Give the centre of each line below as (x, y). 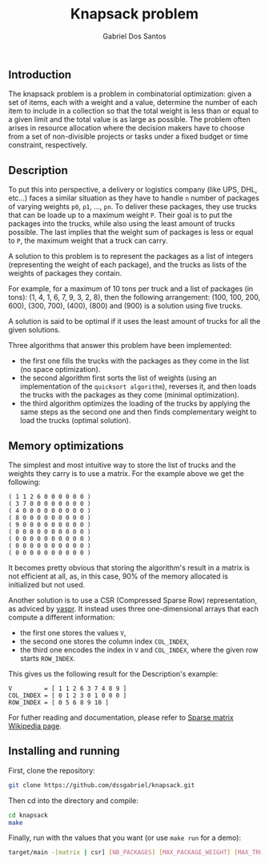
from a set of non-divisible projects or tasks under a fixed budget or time (128, 136)
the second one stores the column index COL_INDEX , (104, 641)
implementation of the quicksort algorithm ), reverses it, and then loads (138, 386)
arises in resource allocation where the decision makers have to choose (126, 128)
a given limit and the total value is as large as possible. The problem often (129, 119)
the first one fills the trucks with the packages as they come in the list (134, 361)
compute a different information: (62, 617)
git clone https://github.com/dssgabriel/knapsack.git (102, 785)
